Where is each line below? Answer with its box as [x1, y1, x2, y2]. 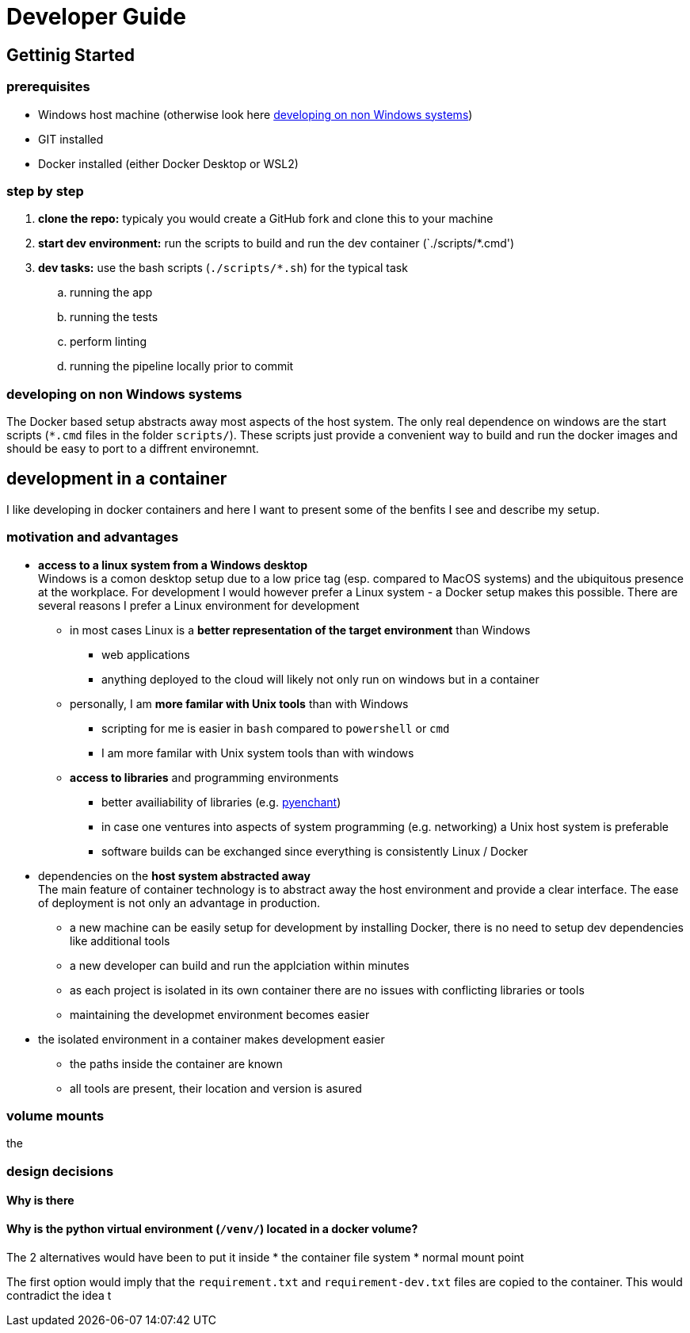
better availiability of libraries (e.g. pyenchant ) [101, 795, 341, 809]
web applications [101, 647, 190, 661]
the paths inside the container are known [70, 1056, 283, 1071]
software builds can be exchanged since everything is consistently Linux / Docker [101, 844, 528, 858]
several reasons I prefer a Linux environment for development [38, 598, 360, 612]
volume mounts [6, 1108, 105, 1124]
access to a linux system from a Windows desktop [38, 557, 308, 572]
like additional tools [70, 933, 170, 948]
